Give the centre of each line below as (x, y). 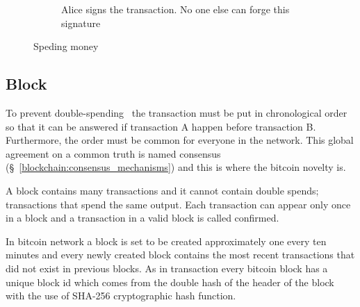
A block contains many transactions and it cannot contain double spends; (162, 190)
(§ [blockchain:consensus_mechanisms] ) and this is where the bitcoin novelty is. (176, 167)
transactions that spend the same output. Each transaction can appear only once (178, 204)
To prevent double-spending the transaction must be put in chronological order (177, 112)
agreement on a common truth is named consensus (113, 153)
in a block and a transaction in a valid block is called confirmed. (142, 218)
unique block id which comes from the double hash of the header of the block (170, 282)
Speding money (66, 46)
